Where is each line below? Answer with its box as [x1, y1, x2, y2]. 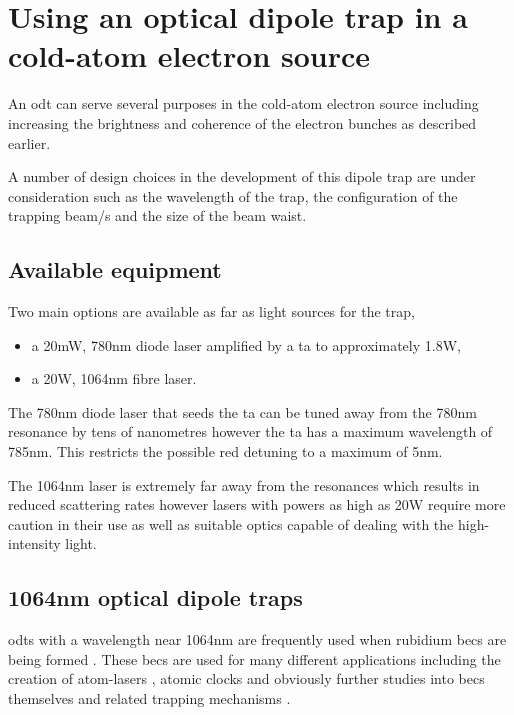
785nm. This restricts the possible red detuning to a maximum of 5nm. [8, 441, 443, 462]
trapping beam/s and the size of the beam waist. [8, 205, 307, 226]
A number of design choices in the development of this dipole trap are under [8, 166, 476, 187]
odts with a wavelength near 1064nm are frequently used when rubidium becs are [8, 629, 507, 650]
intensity [8, 533, 61, 554]
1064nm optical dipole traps [8, 582, 303, 613]
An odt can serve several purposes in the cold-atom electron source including [8, 93, 479, 114]
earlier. [8, 132, 51, 153]
